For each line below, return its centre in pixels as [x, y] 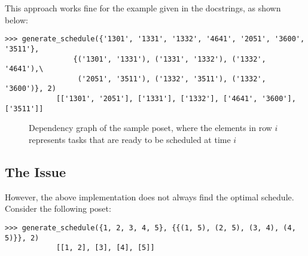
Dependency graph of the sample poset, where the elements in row [150, 128]
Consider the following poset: [58, 208]
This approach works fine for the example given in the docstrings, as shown [143, 8]
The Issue [36, 172]
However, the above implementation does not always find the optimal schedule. [150, 196]
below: [16, 19]
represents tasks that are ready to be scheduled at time [130, 140]
